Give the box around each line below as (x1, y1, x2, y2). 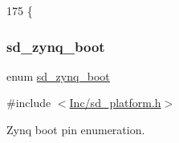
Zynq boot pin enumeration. (6, 121, 145, 137)
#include (6, 94, 51, 111)
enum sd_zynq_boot (6, 67, 110, 84)
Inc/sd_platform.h (69, 94, 161, 111)
